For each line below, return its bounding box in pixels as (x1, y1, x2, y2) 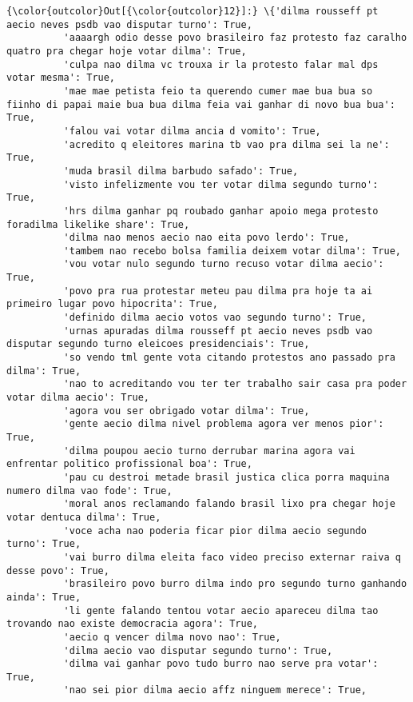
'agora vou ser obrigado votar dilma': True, (63, 405, 310, 417)
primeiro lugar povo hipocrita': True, (6, 298, 218, 310)
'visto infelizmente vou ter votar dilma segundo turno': (63, 178, 379, 190)
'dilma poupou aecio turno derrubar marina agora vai (63, 445, 355, 457)
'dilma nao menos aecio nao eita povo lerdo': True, (63, 232, 350, 244)
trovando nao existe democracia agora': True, (6, 618, 258, 630)
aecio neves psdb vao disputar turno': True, (6, 18, 252, 30)
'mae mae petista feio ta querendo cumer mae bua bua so (63, 85, 373, 97)
